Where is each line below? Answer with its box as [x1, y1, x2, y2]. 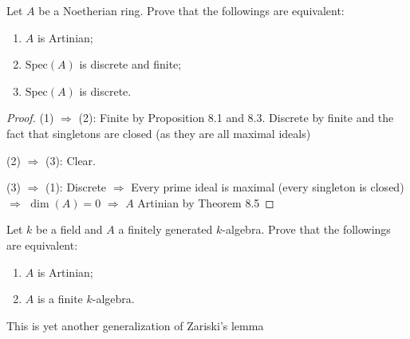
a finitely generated [118, 221, 213, 238]
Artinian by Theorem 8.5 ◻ [137, 194, 274, 211]
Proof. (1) [6, 109, 54, 126]
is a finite [37, 290, 83, 307]
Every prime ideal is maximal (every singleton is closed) [131, 179, 404, 195]
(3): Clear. [45, 152, 97, 168]
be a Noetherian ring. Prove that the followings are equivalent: [38, 2, 345, 18]
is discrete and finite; [79, 56, 182, 73]
